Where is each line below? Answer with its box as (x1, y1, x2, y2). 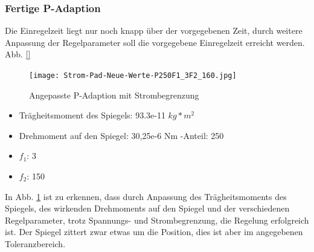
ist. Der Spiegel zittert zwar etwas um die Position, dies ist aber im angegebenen (5, 225, 303, 238)
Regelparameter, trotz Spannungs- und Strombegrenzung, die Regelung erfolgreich (5, 213, 309, 226)
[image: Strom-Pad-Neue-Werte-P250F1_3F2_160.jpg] (29, 71, 237, 80)
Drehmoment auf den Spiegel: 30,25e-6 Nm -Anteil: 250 (19, 129, 224, 141)
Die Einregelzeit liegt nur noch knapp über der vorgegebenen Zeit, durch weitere (5, 24, 303, 37)
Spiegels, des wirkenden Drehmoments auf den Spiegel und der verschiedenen (5, 202, 290, 215)
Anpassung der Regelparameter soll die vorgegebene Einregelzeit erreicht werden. (5, 36, 305, 48)
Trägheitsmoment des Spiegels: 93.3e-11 (19, 109, 165, 121)
